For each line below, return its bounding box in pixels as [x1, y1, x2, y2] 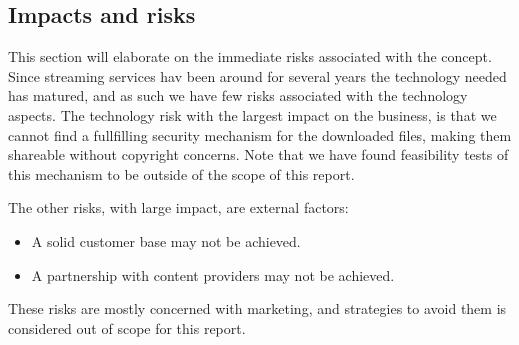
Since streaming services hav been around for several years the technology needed [8, 65, 507, 86]
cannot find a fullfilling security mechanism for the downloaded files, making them [8, 124, 512, 145]
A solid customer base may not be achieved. [31, 230, 301, 251]
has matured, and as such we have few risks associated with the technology [8, 85, 468, 106]
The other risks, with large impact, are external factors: [8, 197, 349, 218]
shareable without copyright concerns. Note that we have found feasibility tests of [8, 144, 509, 165]
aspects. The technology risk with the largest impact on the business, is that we [8, 104, 497, 125]
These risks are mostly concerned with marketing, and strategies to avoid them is [8, 298, 507, 319]
